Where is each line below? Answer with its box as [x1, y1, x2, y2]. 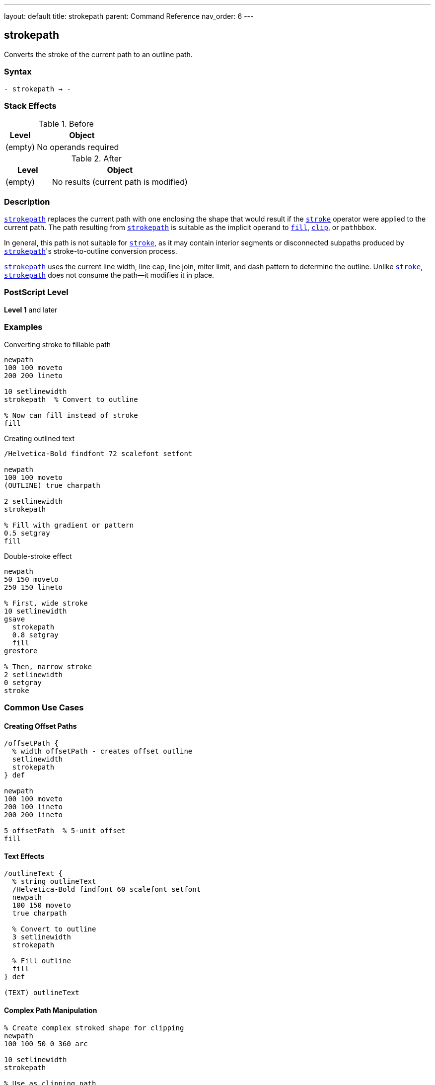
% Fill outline [12, 957, 71, 965]
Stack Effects [4, 100, 57, 111]
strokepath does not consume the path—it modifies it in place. [4, 271, 215, 280]
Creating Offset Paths [4, 721, 77, 730]
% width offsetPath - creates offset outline [12, 747, 193, 756]
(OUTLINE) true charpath [4, 481, 100, 489]
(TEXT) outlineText [4, 989, 79, 997]
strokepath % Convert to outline [4, 395, 138, 403]
